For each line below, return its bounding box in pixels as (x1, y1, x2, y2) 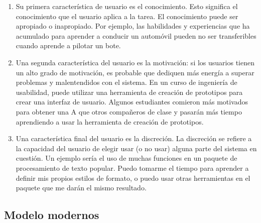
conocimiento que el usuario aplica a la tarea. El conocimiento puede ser (16, 11, 238, 21)
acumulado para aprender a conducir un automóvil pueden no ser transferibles (16, 30, 256, 41)
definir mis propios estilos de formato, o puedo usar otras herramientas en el (16, 172, 250, 183)
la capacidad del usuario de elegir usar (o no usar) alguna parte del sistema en (16, 143, 257, 153)
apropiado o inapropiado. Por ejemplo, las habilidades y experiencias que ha (16, 21, 250, 31)
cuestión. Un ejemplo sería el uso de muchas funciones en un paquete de (16, 153, 237, 163)
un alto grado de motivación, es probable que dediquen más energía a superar (16, 67, 254, 77)
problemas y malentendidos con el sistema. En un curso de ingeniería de (16, 77, 237, 87)
